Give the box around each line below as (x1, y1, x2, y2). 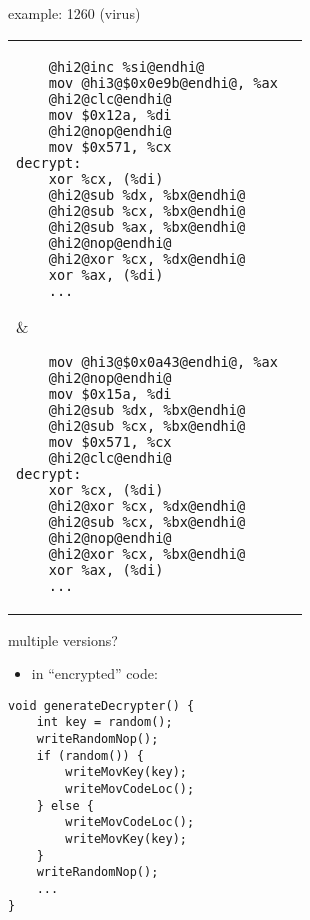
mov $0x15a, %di (48, 385, 172, 402)
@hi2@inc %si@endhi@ (48, 58, 205, 75)
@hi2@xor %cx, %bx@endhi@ (48, 545, 246, 562)
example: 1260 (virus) (8, 3, 141, 23)
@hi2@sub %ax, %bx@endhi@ (48, 218, 246, 235)
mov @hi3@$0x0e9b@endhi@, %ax (48, 74, 278, 91)
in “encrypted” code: (31, 663, 158, 684)
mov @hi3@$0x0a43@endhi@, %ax (48, 353, 278, 370)
